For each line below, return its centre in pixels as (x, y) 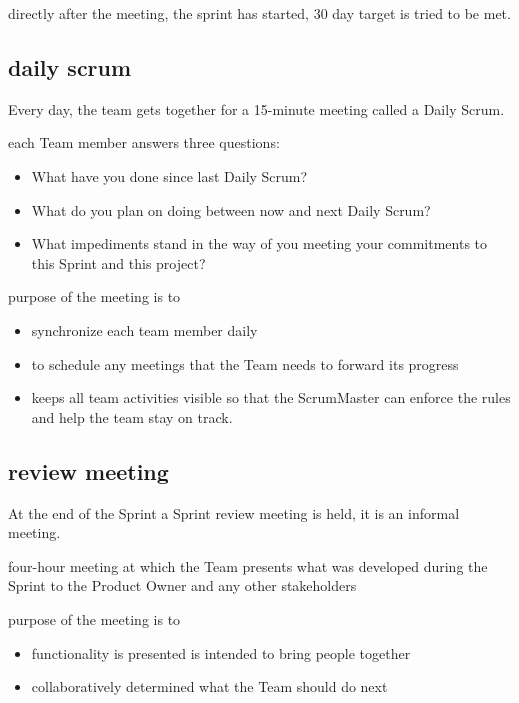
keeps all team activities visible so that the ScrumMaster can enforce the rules (271, 397)
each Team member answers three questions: (144, 142)
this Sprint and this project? (118, 262)
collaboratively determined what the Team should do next (209, 686)
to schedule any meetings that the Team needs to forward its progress (245, 363)
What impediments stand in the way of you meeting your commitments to (259, 243)
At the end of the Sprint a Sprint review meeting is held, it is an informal (234, 512)
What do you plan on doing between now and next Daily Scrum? (231, 209)
